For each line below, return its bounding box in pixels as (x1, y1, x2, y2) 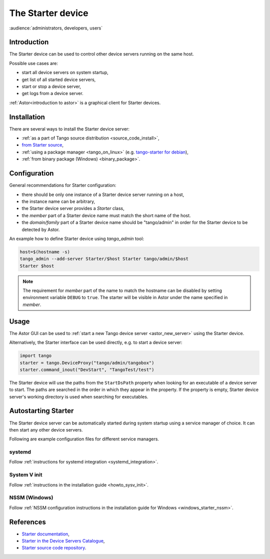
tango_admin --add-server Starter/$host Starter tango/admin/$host (19, 256, 189, 262)
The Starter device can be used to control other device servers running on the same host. (9, 51, 194, 57)
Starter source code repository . (21, 545, 86, 551)
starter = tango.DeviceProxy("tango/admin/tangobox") (19, 360, 154, 365)
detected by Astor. (21, 226, 60, 232)
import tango (19, 353, 52, 358)
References (9, 517, 46, 526)
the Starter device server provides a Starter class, (21, 205, 124, 211)
